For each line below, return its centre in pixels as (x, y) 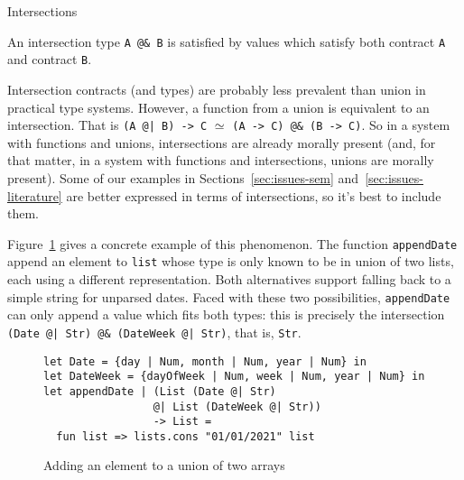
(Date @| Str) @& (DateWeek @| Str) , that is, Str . (154, 332)
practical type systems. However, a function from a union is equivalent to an (218, 107)
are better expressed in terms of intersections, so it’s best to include (254, 195)
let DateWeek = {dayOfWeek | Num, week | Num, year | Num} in (234, 377)
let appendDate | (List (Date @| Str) (160, 391)
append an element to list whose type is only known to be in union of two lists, (231, 261)
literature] (35, 195)
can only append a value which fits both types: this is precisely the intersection (226, 314)
